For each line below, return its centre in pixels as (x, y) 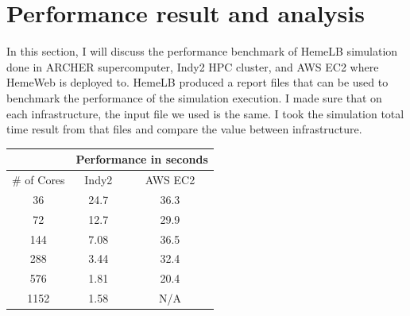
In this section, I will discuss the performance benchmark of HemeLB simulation (202, 51)
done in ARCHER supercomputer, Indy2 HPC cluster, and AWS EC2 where (193, 66)
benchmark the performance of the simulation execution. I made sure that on (194, 97)
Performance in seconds (142, 159)
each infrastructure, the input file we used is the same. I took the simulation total (205, 113)
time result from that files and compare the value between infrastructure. (184, 129)
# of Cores (39, 180)
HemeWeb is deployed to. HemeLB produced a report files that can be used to (197, 82)
